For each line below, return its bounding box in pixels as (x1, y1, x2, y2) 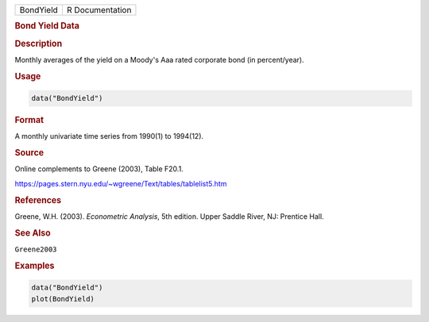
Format (14, 115, 44, 126)
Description (14, 38, 63, 49)
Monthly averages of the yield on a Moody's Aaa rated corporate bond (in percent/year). (14, 55, 305, 64)
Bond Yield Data (14, 21, 79, 32)
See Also (14, 227, 51, 238)
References (14, 194, 62, 205)
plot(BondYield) (31, 294, 95, 303)
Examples (14, 260, 55, 271)
